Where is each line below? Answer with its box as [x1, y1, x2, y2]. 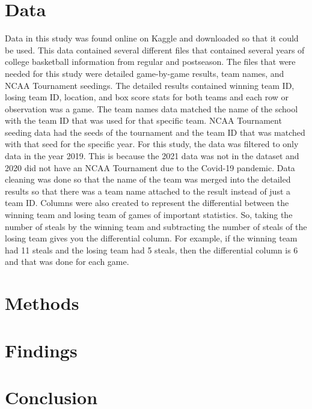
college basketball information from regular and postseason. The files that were [5, 55, 296, 68]
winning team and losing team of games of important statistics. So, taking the [5, 208, 293, 221]
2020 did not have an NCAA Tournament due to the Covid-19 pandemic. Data [5, 161, 295, 174]
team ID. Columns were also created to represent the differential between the [5, 196, 289, 209]
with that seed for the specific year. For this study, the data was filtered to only [5, 138, 299, 150]
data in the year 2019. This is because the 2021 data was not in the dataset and [5, 150, 299, 162]
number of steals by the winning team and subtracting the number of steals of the [5, 220, 307, 232]
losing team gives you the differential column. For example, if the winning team [5, 232, 298, 244]
